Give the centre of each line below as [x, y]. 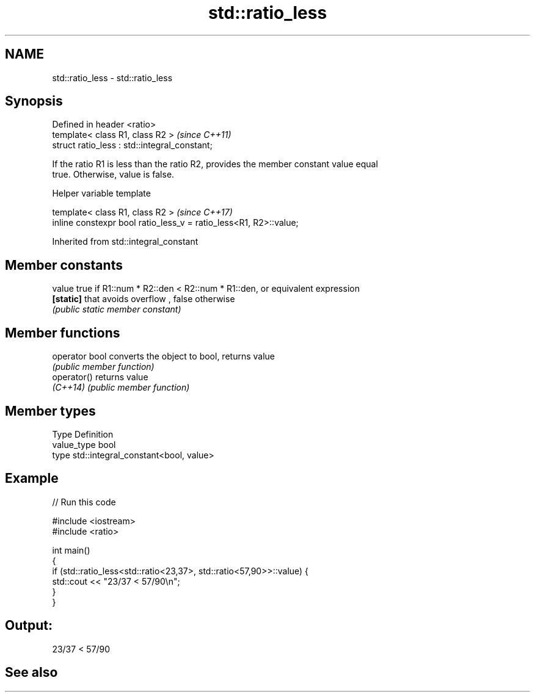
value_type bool [84, 444]
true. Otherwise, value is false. [113, 175]
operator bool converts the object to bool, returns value [163, 356]
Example [32, 479]
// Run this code [84, 502]
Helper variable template [101, 193]
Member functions [63, 333]
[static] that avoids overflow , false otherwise [144, 299]
